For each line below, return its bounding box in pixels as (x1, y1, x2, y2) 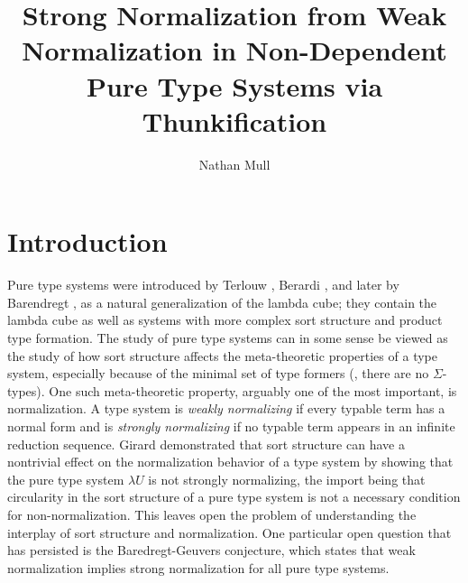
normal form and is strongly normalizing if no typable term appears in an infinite (7, 416, 455, 435)
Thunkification (142, 102, 327, 139)
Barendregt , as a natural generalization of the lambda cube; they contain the (7, 292, 437, 311)
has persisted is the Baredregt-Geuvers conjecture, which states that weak (7, 541, 416, 560)
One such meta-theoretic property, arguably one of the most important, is (49, 381, 457, 400)
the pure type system (7, 469, 124, 488)
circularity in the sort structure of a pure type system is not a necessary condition (7, 487, 461, 506)
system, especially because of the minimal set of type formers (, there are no (7, 364, 429, 383)
